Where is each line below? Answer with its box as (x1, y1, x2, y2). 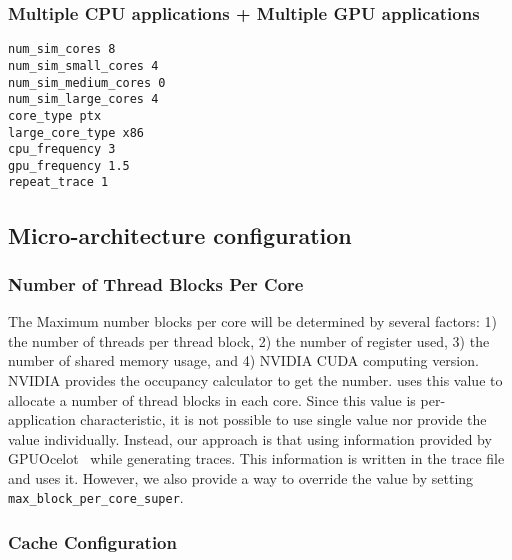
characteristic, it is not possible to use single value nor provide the (80, 409, 487, 430)
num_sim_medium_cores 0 (8, 75, 166, 90)
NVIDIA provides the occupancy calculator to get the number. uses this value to (8, 369, 503, 390)
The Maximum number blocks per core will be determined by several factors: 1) (8, 311, 497, 332)
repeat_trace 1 (8, 175, 109, 190)
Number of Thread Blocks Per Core (8, 271, 304, 296)
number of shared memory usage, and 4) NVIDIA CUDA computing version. (8, 350, 479, 371)
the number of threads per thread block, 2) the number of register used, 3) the (8, 330, 490, 351)
